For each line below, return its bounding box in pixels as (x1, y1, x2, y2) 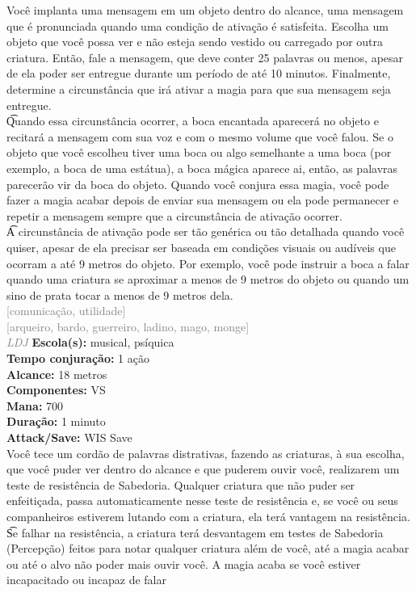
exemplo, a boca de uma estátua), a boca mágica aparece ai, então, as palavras (6, 159, 398, 176)
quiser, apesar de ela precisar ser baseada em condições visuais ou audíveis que (6, 238, 396, 255)
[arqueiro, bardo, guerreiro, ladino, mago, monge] (6, 318, 250, 334)
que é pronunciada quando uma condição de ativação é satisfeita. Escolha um (6, 17, 389, 34)
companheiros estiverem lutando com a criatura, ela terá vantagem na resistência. (6, 508, 410, 524)
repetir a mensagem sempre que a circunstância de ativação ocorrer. (6, 207, 342, 224)
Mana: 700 (6, 397, 64, 414)
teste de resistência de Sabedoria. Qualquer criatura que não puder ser (6, 476, 355, 493)
